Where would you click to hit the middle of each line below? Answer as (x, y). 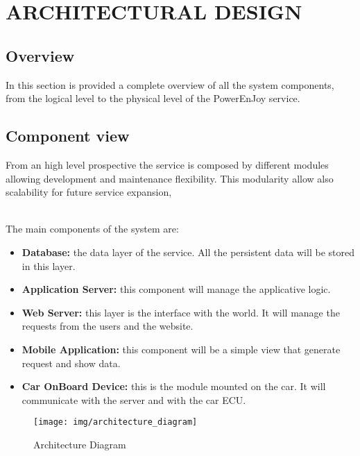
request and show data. (71, 363)
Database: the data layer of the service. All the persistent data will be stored (188, 252)
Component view (68, 136)
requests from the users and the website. (108, 326)
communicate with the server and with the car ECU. (134, 399)
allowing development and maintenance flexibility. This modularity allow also (170, 178)
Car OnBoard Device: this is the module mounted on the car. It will (174, 386)
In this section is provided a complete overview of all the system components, (170, 84)
